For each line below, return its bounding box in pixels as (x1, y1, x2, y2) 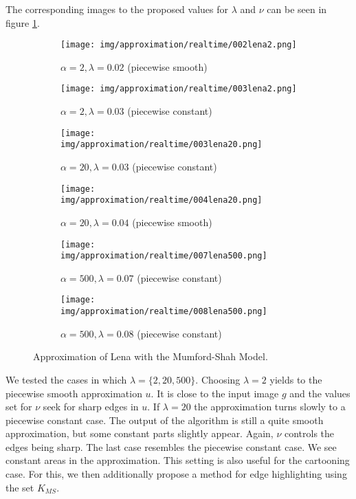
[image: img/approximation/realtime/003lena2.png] (60, 84, 297, 94)
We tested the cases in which (5, 372, 127, 386)
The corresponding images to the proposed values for (5, 2, 229, 16)
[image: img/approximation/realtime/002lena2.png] (60, 40, 297, 50)
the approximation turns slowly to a (194, 399, 346, 414)
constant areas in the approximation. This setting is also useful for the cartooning (5, 453, 350, 467)
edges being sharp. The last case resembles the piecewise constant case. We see (5, 439, 337, 454)
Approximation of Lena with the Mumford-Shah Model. (33, 349, 268, 364)
